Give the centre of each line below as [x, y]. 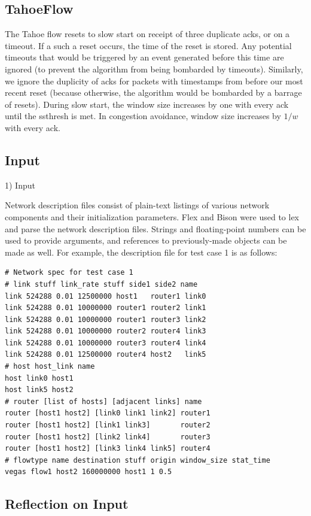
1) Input [20, 185]
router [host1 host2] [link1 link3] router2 [108, 425]
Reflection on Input [67, 504]
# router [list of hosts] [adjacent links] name [103, 401]
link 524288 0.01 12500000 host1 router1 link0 [106, 296]
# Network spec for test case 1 [69, 273]
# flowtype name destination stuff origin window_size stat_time [138, 460]
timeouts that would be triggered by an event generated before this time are [144, 57]
